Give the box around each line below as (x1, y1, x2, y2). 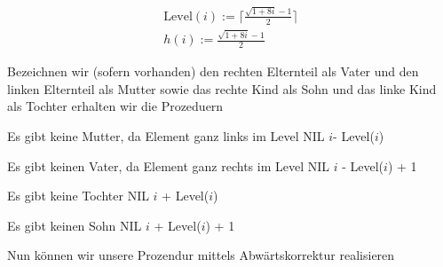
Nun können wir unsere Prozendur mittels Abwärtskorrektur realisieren (7, 246, 395, 264)
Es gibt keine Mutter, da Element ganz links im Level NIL (7, 126, 325, 145)
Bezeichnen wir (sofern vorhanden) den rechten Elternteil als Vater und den (7, 62, 419, 81)
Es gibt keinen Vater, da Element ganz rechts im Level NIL (7, 156, 330, 175)
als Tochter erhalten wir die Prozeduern (7, 97, 224, 115)
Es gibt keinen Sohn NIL (7, 216, 142, 234)
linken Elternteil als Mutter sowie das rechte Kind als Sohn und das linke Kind (7, 79, 437, 98)
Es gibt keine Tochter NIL (7, 186, 149, 205)
